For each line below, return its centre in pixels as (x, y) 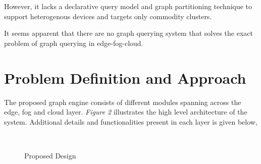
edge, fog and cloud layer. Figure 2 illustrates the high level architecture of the (126, 112)
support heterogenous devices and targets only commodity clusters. (108, 16)
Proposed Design (50, 155)
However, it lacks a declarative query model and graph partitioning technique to (128, 6)
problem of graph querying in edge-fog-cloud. (74, 43)
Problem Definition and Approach (125, 77)
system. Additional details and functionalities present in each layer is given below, (131, 121)
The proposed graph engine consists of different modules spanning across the (123, 102)
